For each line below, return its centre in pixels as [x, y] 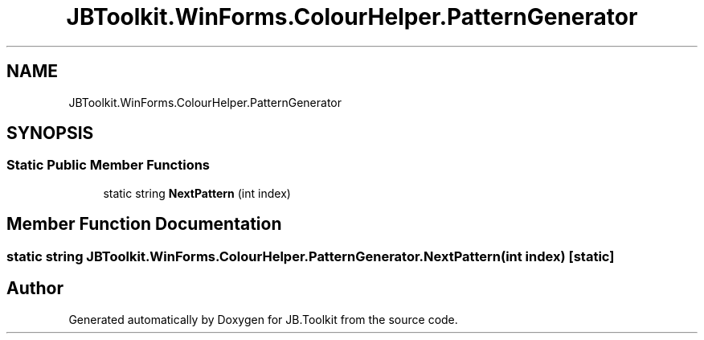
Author [35, 289]
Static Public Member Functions [108, 165]
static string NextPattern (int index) [197, 193]
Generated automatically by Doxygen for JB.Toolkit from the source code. [263, 319]
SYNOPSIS [50, 133]
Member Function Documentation [144, 224]
